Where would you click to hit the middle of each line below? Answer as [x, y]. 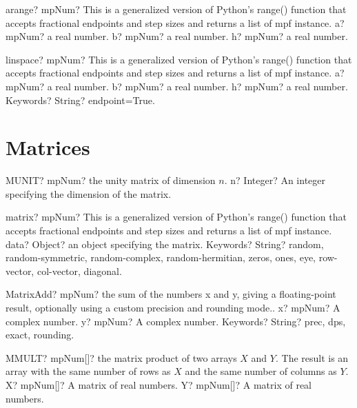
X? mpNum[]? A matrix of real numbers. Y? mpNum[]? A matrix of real [159, 385]
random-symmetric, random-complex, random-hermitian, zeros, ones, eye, [161, 257]
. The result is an [312, 357]
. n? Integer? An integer [275, 180]
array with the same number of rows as [88, 371]
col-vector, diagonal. [79, 271]
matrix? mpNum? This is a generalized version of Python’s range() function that [176, 217]
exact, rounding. [40, 335]
